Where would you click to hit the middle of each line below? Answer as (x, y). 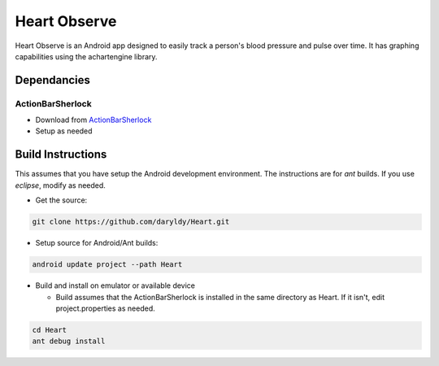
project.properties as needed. (105, 308)
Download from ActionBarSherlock (93, 120)
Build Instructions (61, 155)
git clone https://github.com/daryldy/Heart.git (131, 222)
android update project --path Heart (107, 265)
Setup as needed (64, 131)
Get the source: (61, 200)
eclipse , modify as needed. (60, 185)
